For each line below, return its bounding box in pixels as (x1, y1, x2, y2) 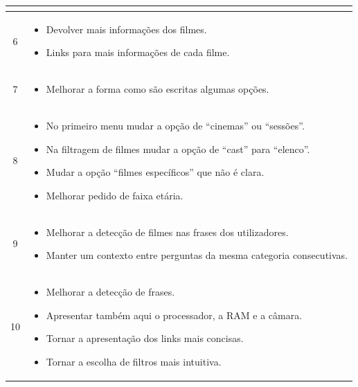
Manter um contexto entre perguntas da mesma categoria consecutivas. (46, 248, 348, 262)
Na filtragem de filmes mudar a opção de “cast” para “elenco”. (46, 141, 310, 156)
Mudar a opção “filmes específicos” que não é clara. (46, 165, 265, 179)
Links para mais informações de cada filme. (46, 45, 230, 60)
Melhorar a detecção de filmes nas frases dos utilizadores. (46, 224, 289, 239)
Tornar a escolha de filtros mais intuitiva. (46, 354, 222, 368)
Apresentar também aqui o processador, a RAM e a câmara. (46, 307, 303, 322)
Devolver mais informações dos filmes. (46, 21, 207, 36)
